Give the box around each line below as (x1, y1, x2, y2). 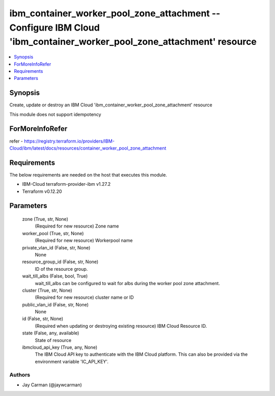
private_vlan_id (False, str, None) (22, 244, 91, 250)
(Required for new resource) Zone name (35, 223, 119, 229)
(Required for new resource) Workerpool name (35, 237, 133, 244)
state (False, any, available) (22, 330, 79, 336)
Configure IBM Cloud (9, 22, 100, 33)
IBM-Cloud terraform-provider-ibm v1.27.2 (22, 181, 111, 187)
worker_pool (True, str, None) (22, 230, 84, 236)
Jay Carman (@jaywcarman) (22, 382, 82, 388)
